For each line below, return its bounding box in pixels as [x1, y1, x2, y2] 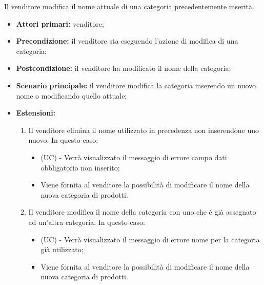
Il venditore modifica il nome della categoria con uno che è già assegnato [28, 206, 256, 217]
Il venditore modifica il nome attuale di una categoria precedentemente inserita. [4, 1, 254, 11]
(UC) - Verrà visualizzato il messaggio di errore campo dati [40, 151, 227, 162]
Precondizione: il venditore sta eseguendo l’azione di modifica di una [16, 35, 238, 46]
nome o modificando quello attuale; [16, 90, 127, 101]
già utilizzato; [40, 244, 84, 255]
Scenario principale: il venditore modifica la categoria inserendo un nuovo [16, 80, 256, 90]
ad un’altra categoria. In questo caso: [28, 216, 145, 227]
